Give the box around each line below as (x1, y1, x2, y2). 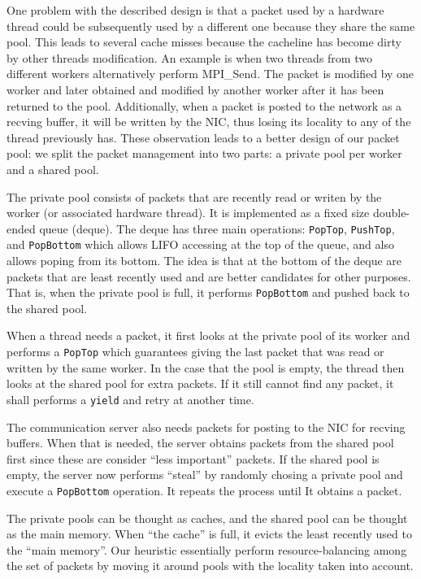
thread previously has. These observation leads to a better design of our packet (7, 128, 400, 146)
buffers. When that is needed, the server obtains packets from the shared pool (7, 434, 394, 451)
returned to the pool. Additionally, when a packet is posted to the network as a (7, 97, 402, 114)
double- (372, 204, 410, 221)
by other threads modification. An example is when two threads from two (7, 49, 372, 66)
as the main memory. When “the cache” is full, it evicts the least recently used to (7, 525, 412, 542)
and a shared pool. (7, 160, 99, 177)
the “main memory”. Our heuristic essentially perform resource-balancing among (7, 541, 407, 558)
